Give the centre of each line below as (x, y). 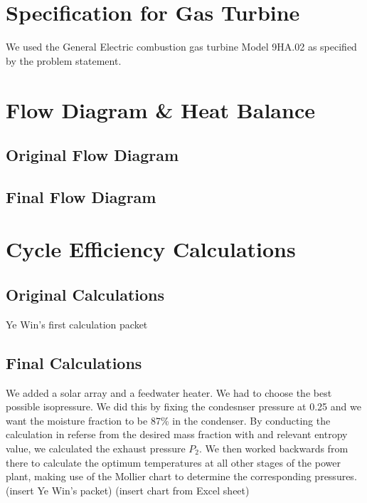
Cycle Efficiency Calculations (151, 249)
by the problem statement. (64, 60)
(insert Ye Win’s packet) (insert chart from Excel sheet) (128, 490)
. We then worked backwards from (274, 448)
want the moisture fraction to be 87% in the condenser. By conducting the (168, 420)
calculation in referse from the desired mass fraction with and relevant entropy (177, 434)
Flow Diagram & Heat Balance (160, 109)
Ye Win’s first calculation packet (77, 324)
